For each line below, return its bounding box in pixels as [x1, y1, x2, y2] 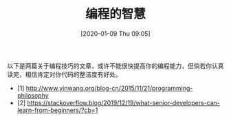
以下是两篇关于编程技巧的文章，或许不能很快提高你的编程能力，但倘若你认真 [7, 61, 224, 69]
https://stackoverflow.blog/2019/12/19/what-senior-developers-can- [27, 98, 220, 107]
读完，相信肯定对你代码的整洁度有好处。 [7, 70, 122, 78]
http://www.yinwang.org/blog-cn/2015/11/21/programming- [25, 84, 193, 92]
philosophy [16, 91, 49, 100]
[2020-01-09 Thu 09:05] [80, 29, 151, 38]
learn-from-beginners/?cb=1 [16, 106, 98, 114]
